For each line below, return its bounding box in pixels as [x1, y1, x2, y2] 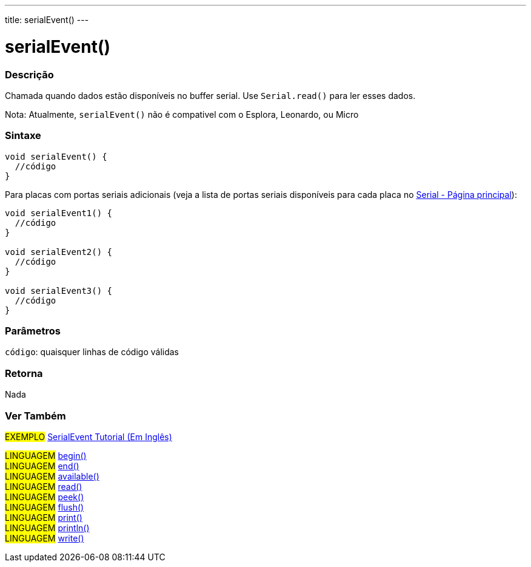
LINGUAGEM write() [5, 532, 84, 543]
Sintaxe [5, 129, 41, 142]
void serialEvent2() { [5, 246, 113, 257]
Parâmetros [5, 325, 61, 337]
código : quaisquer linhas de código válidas [5, 347, 179, 358]
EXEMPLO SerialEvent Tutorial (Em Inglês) [5, 431, 172, 442]
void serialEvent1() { [5, 208, 113, 218]
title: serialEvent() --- [5, 15, 89, 25]
